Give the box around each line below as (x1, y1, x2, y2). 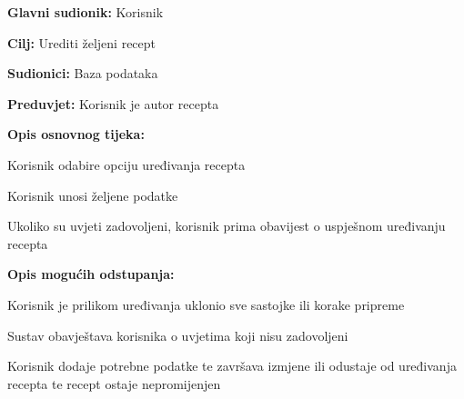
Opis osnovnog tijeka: (7, 125, 145, 144)
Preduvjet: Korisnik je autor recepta (7, 94, 219, 113)
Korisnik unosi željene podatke (7, 185, 178, 204)
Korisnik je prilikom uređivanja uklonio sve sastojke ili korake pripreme (7, 294, 405, 314)
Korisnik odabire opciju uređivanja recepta (7, 155, 246, 174)
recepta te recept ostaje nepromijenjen (7, 374, 221, 393)
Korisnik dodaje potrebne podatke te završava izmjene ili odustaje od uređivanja (7, 356, 457, 375)
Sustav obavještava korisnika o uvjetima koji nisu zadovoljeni (7, 325, 348, 344)
